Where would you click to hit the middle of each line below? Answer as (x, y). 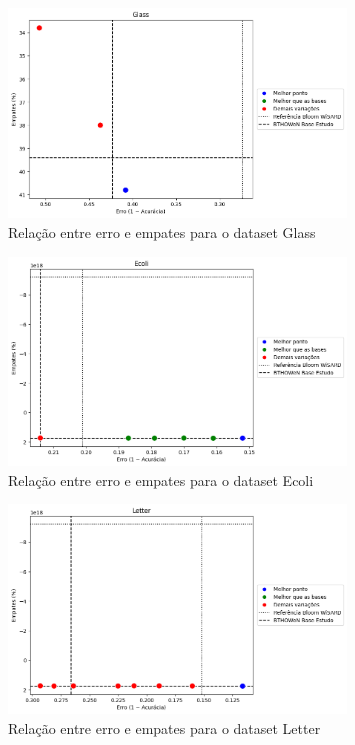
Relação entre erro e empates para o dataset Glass (162, 231)
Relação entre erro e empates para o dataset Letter (164, 727)
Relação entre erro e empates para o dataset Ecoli (161, 479)
